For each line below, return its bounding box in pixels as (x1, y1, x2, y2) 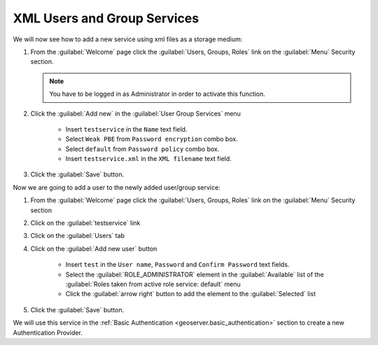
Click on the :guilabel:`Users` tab (30, 232, 125, 240)
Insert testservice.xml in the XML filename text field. (65, 155, 232, 163)
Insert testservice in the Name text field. (65, 125, 188, 133)
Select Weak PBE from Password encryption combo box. (65, 135, 238, 143)
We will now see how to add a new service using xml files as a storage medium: (13, 35, 243, 43)
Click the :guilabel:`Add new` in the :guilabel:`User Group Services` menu (30, 109, 241, 118)
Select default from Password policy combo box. (65, 144, 220, 153)
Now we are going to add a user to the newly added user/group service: (13, 183, 220, 192)
